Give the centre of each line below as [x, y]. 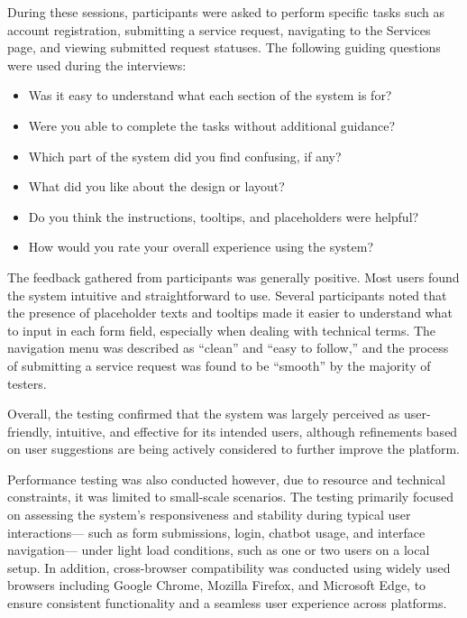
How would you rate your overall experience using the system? [201, 247]
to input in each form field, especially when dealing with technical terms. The [222, 330]
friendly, [30, 431]
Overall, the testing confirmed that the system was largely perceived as [204, 414]
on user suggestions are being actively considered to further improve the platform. [233, 449]
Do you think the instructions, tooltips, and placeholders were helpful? [224, 216]
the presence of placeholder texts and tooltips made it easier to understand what [230, 313]
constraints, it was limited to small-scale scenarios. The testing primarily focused [231, 497]
